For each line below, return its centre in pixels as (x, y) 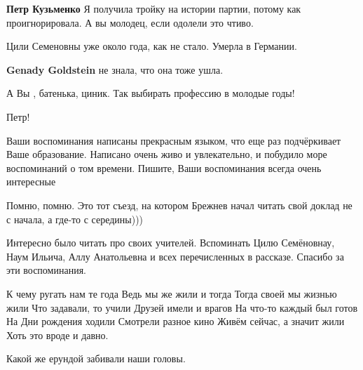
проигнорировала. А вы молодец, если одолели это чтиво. (130, 22)
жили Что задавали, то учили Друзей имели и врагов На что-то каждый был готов (182, 307)
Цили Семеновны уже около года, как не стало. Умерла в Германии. (152, 46)
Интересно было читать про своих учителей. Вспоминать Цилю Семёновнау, (171, 243)
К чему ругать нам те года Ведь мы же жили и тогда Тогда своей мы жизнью (172, 293)
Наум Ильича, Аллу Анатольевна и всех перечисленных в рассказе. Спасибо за (175, 256)
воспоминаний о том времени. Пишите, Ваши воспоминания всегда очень (164, 167)
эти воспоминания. (46, 270)
